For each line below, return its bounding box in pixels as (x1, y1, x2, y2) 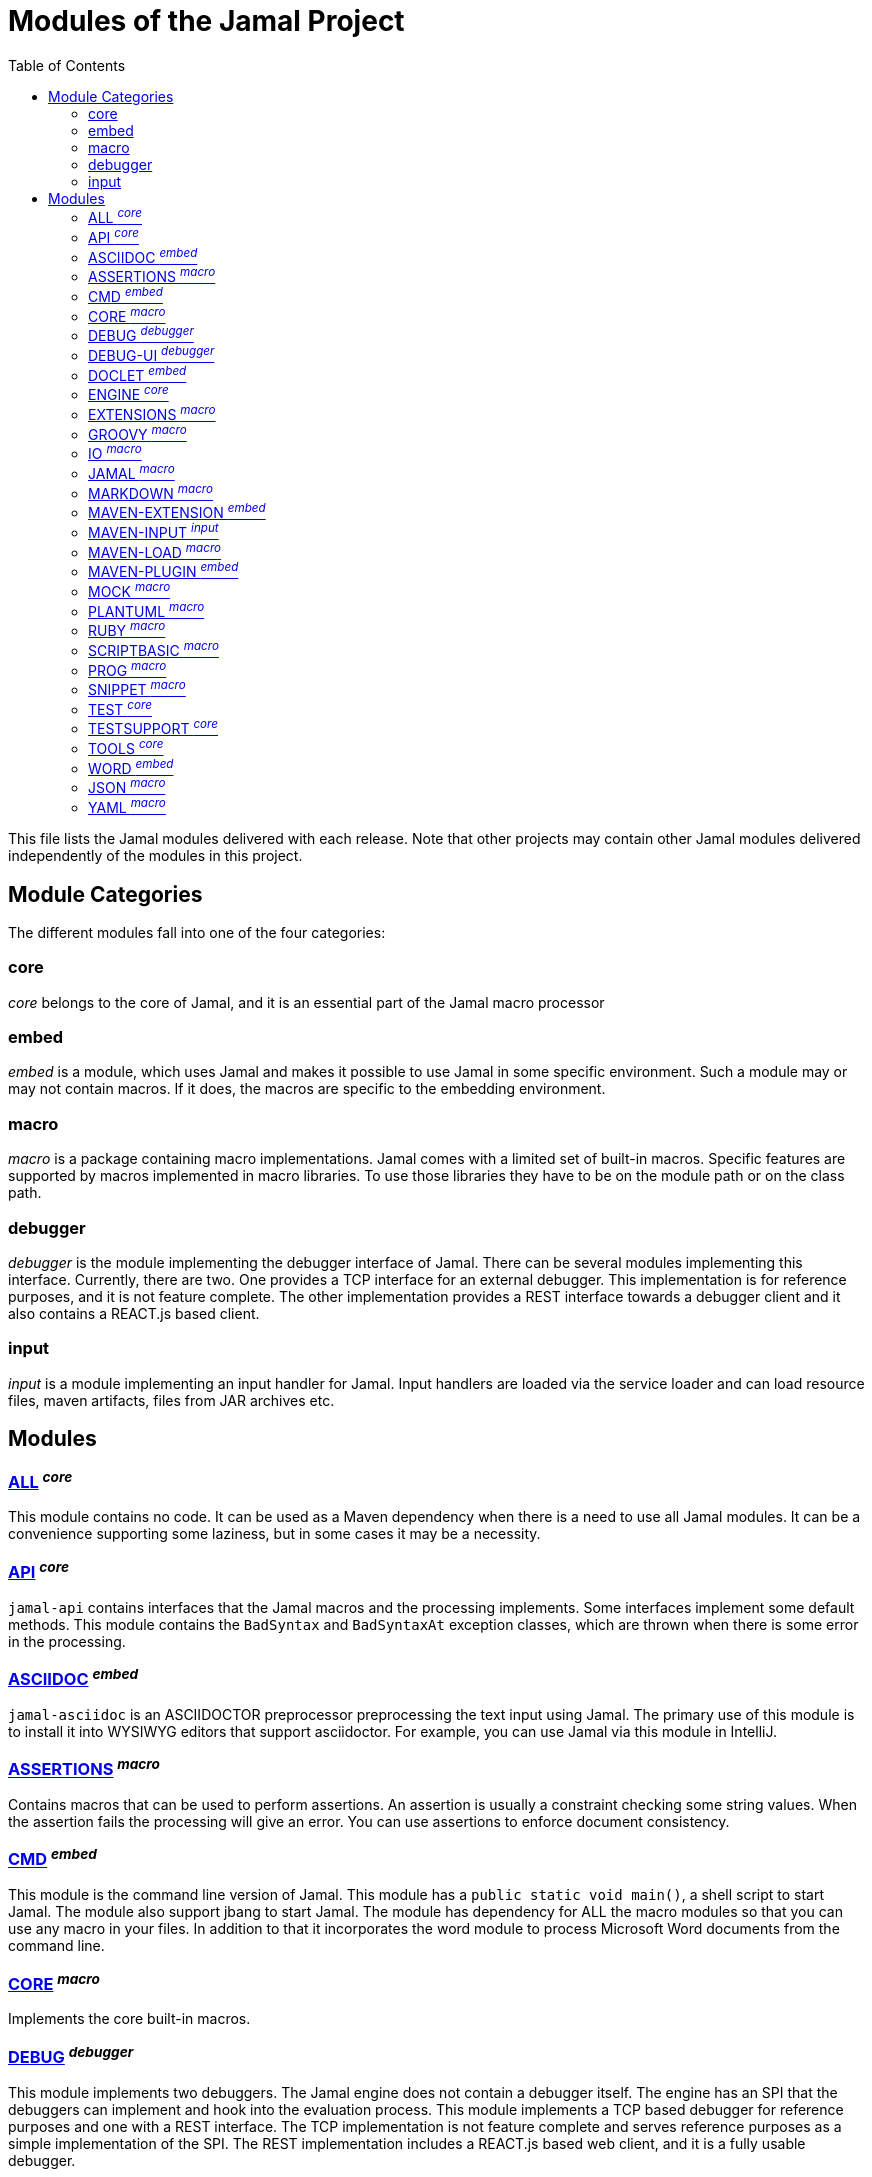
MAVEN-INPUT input (88, 521, 219, 541)
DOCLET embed (88, 364, 187, 384)
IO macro (88, 442, 142, 463)
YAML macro (88, 796, 166, 817)
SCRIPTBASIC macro (88, 639, 219, 659)
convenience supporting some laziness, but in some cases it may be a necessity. (8, 1525, 541, 1543)
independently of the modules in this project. (8, 847, 303, 865)
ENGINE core (88, 383, 169, 404)
